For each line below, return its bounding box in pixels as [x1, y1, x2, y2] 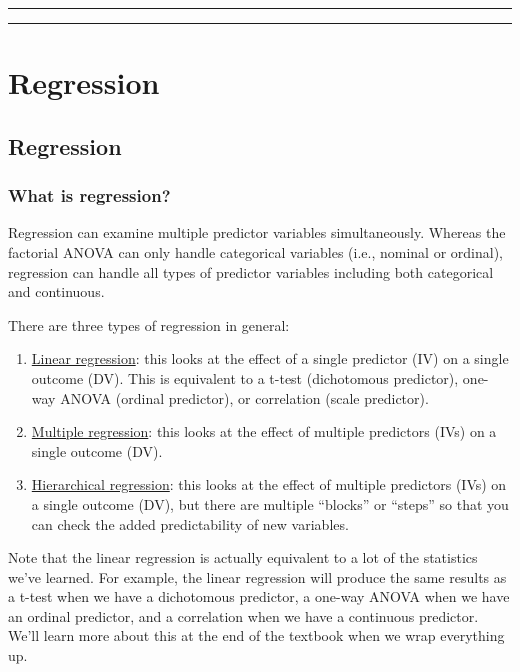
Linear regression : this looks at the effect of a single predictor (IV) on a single [31, 348, 509, 369]
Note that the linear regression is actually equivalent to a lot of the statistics [8, 547, 478, 568]
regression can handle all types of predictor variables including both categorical [8, 261, 494, 282]
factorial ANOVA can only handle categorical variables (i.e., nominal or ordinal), [8, 241, 503, 262]
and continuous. [8, 281, 105, 302]
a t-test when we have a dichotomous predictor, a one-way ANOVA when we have [8, 586, 510, 607]
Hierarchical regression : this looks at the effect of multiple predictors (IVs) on [31, 474, 507, 495]
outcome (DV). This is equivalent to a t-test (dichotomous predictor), [31, 367, 459, 388]
